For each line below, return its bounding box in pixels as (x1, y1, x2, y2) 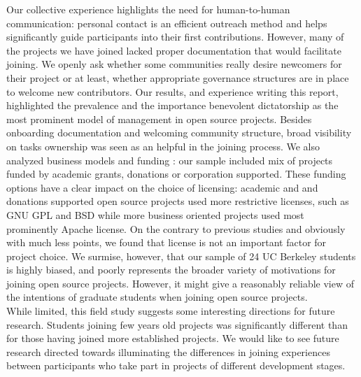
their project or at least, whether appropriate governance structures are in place (6, 70, 349, 85)
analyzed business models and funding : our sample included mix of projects (6, 152, 333, 167)
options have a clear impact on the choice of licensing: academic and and (6, 180, 318, 194)
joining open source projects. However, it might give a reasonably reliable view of (6, 276, 355, 290)
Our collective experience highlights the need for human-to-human (6, 2, 290, 16)
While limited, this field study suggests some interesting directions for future (6, 304, 335, 318)
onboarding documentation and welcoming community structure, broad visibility (6, 125, 352, 140)
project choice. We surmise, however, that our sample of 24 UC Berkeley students (6, 248, 356, 263)
